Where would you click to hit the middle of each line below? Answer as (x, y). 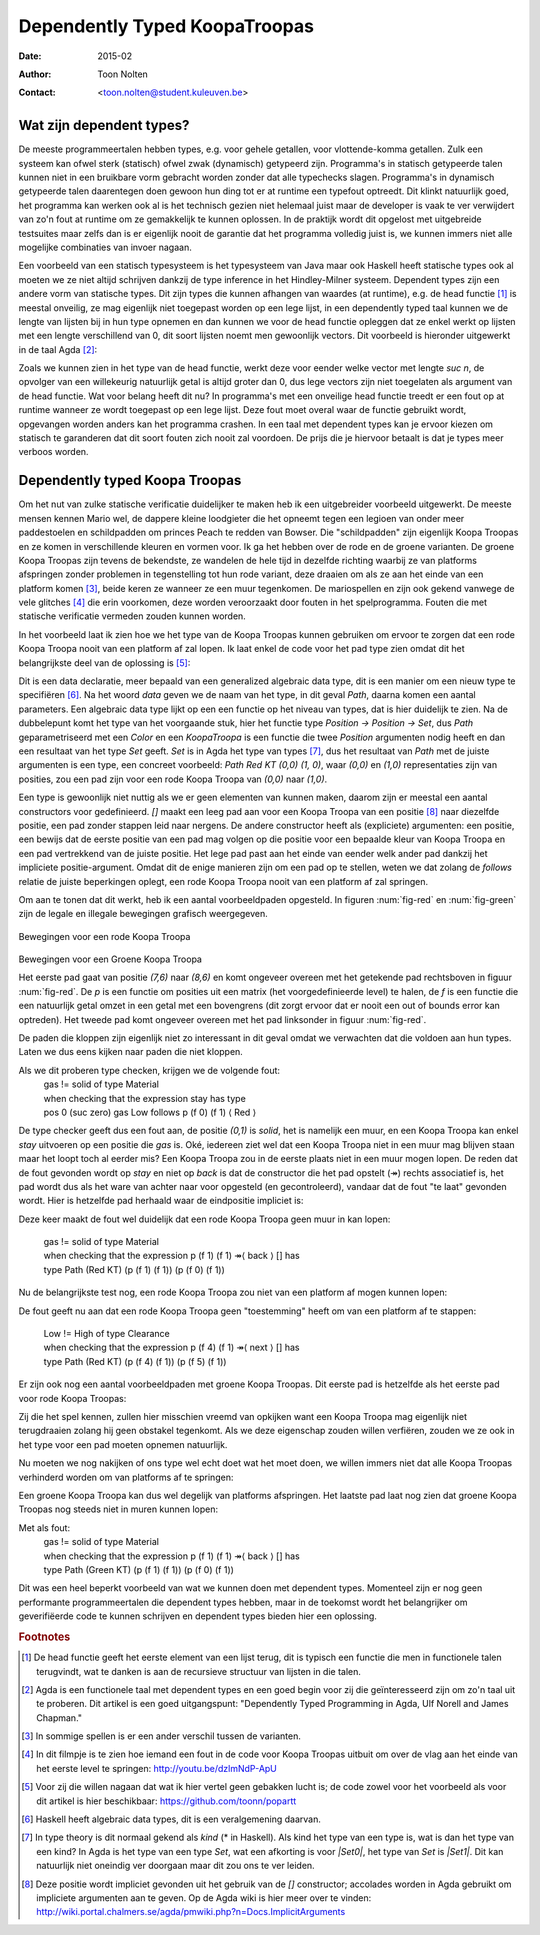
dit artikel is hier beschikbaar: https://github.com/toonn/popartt (166, 1801)
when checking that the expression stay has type (145, 1098)
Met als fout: (44, 1527)
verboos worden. (53, 452)
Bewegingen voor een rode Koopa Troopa (104, 936)
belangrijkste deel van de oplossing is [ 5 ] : (104, 662)
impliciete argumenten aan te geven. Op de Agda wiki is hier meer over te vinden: (204, 1897)
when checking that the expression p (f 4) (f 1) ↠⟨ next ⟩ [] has (171, 1347)
